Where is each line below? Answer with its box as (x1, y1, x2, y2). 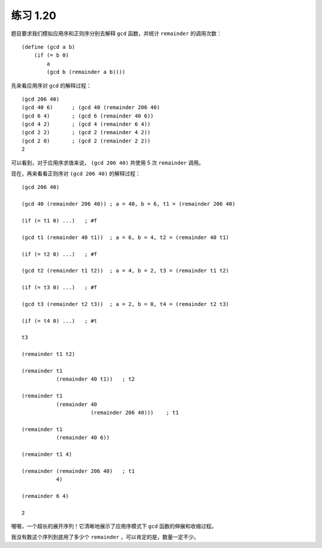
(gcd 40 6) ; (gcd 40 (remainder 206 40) (21, 104, 160, 111)
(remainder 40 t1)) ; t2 (55, 376, 135, 383)
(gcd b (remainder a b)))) (47, 69, 126, 76)
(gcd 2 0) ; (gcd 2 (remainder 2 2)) (21, 137, 151, 144)
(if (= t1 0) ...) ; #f (21, 217, 98, 224)
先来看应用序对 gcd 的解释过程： (11, 82, 92, 89)
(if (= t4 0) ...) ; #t (21, 317, 98, 324)
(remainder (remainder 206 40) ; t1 (21, 467, 135, 474)
